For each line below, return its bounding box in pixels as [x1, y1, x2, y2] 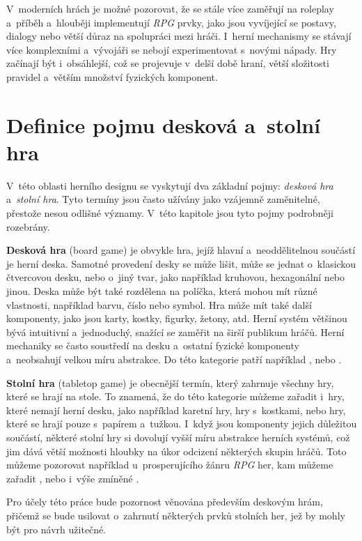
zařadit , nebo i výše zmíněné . [6, 471, 139, 485]
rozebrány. [6, 219, 50, 234]
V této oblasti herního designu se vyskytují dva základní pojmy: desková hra [6, 178, 333, 192]
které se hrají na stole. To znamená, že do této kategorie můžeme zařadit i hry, [6, 389, 345, 404]
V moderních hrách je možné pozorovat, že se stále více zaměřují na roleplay [6, 1, 334, 15]
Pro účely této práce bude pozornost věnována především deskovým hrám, [6, 494, 323, 509]
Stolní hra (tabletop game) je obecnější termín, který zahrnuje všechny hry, [6, 375, 334, 390]
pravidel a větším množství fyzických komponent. [6, 69, 218, 84]
